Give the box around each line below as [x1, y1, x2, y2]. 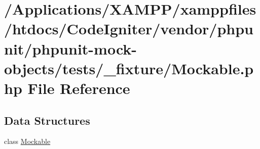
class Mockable [4, 136, 51, 146]
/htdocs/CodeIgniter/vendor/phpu [4, 18, 253, 39]
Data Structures [4, 112, 90, 128]
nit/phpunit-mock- [4, 38, 137, 59]
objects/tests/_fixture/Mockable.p [4, 58, 254, 78]
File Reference [27, 77, 130, 98]
